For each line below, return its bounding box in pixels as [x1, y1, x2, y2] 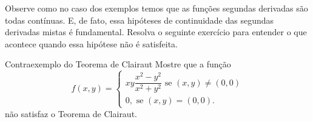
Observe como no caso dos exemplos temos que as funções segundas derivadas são [5, 2, 308, 14]
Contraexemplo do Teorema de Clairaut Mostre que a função [5, 58, 231, 70]
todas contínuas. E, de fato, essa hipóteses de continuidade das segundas [5, 13, 274, 26]
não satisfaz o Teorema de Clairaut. [5, 107, 137, 120]
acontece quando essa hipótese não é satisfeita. [5, 37, 178, 50]
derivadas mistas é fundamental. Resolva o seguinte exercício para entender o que [5, 25, 307, 38]
